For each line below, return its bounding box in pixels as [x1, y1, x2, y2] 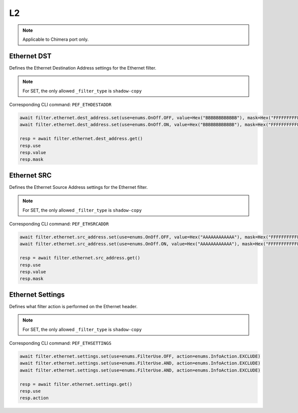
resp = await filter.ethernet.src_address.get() [19, 255, 141, 261]
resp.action [19, 395, 49, 401]
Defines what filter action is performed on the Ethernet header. [9, 303, 138, 309]
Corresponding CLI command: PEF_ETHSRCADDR [9, 221, 109, 227]
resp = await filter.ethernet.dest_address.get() [19, 136, 143, 142]
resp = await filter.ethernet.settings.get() [19, 381, 133, 387]
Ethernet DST [9, 52, 52, 60]
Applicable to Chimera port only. [22, 36, 89, 42]
